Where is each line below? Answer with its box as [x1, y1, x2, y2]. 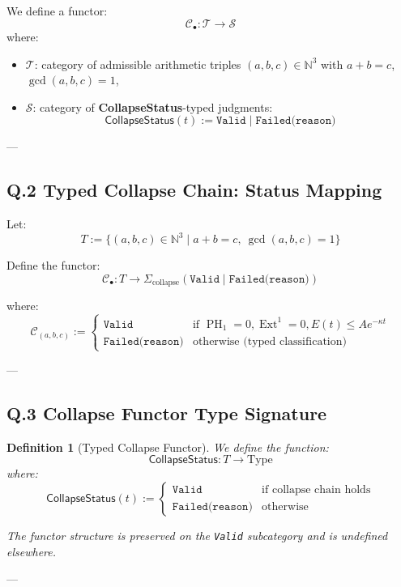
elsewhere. [6, 542, 57, 559]
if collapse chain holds [262, 484, 371, 496]
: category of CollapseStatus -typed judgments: [32, 98, 273, 115]
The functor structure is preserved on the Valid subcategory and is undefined [6, 527, 388, 543]
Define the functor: [6, 257, 100, 274]
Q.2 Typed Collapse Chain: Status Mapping [6, 177, 382, 202]
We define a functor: [6, 2, 108, 19]
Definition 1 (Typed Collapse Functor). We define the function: [6, 438, 329, 455]
